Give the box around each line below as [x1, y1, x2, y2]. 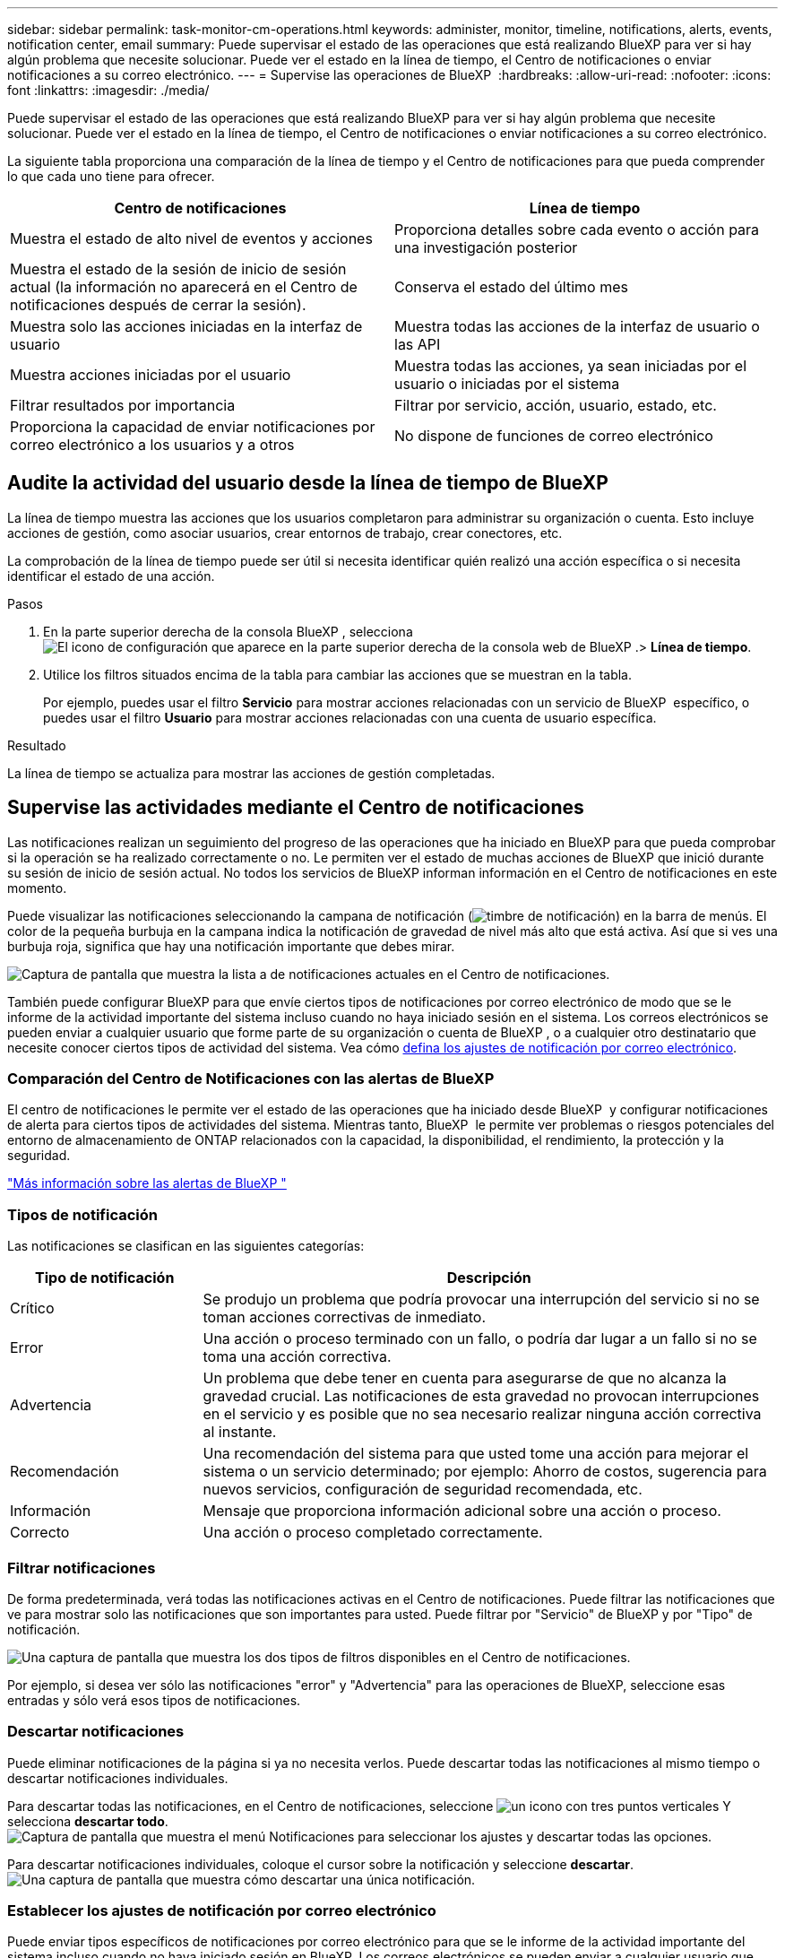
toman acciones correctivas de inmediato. [203, 1308, 487, 1327]
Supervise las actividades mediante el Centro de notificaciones [7, 796, 584, 819]
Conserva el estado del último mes [394, 278, 628, 296]
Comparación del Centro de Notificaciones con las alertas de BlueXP [7, 1070, 495, 1088]
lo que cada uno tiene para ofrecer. [7, 169, 215, 184]
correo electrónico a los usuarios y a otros [10, 436, 295, 454]
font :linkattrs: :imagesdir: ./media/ [7, 82, 210, 98]
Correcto [10, 1523, 70, 1542]
